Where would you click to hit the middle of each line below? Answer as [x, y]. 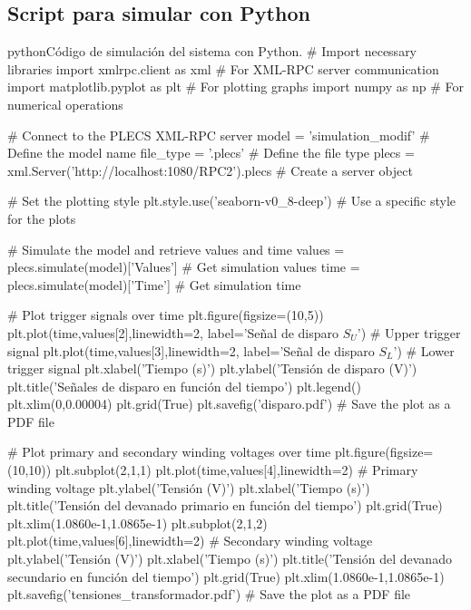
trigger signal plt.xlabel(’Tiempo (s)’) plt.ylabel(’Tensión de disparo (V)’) [212, 368]
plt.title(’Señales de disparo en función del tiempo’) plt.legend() [184, 386]
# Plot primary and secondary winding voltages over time [169, 452]
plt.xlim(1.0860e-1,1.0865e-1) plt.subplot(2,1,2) [137, 523]
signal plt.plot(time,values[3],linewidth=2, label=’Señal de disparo [191, 350]
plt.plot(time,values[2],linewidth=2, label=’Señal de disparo [173, 332]
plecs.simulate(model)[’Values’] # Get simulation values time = [184, 267]
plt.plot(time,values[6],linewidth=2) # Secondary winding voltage [190, 541]
